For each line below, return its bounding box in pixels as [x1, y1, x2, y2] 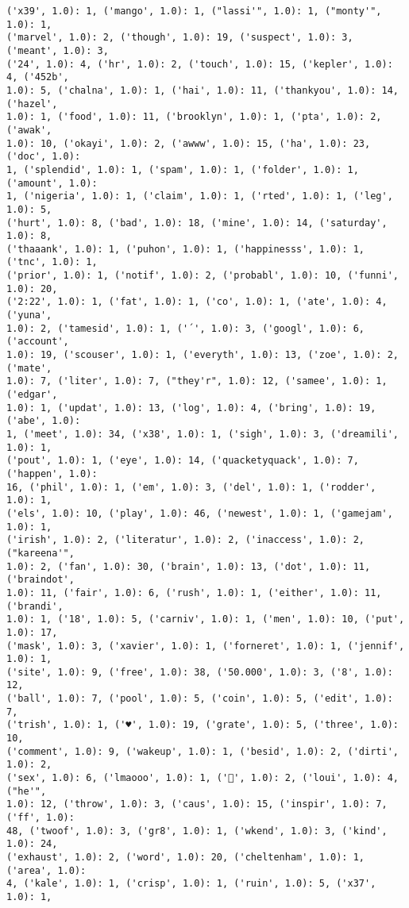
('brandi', [6, 600, 64, 612]
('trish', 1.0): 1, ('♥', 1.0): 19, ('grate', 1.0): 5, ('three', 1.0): [6, 719, 399, 731]
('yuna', [6, 310, 52, 321]
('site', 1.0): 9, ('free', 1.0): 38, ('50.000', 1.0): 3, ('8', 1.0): [6, 666, 393, 678]
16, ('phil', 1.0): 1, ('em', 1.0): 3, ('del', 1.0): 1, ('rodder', [6, 481, 376, 493]
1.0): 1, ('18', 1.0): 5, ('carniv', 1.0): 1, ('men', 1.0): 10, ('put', [6, 614, 405, 625]
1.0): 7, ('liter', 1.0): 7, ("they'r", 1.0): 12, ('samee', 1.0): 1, [6, 375, 388, 387]
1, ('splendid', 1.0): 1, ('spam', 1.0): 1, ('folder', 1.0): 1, [6, 164, 359, 175]
